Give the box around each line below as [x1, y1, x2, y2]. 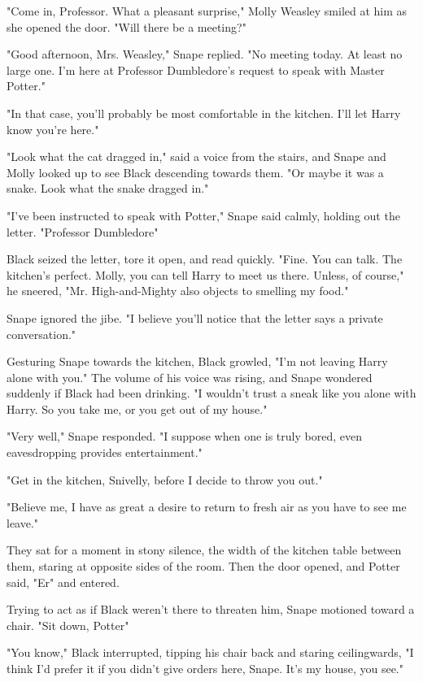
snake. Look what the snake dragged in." [7, 180, 209, 197]
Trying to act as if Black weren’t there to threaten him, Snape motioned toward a [7, 601, 415, 618]
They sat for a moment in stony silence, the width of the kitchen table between [7, 541, 402, 558]
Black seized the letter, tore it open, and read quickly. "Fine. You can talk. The [7, 250, 403, 267]
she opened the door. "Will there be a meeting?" [7, 18, 246, 35]
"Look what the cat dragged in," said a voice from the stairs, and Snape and [7, 148, 386, 165]
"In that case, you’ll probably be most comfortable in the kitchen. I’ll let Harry [7, 104, 401, 121]
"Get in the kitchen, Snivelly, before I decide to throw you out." [7, 471, 323, 488]
